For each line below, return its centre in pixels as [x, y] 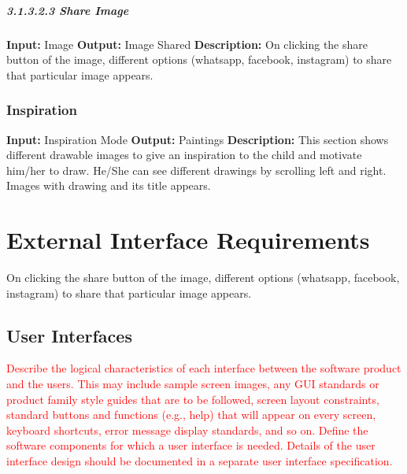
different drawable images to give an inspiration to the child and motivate [184, 155]
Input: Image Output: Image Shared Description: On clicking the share [187, 44]
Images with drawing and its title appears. [109, 185]
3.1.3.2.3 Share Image [68, 10]
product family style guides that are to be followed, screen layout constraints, [193, 399]
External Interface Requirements [188, 240]
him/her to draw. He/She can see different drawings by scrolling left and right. [196, 170]
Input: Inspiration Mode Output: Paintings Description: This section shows [198, 139]
